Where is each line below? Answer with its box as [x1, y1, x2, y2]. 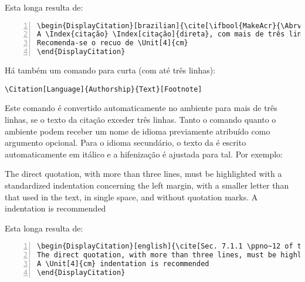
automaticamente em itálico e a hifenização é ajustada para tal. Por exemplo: [5, 147, 283, 160]
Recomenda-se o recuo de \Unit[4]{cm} [37, 39, 188, 48]
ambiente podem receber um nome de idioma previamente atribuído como [5, 125, 270, 137]
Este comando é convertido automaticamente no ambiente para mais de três [5, 102, 277, 114]
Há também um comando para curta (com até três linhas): [5, 64, 216, 76]
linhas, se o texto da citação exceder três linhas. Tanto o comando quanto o [5, 113, 276, 125]
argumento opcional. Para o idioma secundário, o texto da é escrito [5, 136, 246, 149]
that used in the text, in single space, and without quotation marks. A [5, 190, 258, 203]
